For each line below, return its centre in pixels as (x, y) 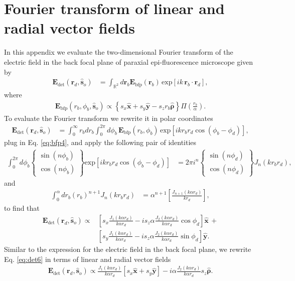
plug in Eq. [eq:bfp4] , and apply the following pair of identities (100, 142)
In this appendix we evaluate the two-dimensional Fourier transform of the (119, 52)
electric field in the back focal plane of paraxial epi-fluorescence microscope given (129, 61)
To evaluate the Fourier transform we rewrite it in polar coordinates (109, 118)
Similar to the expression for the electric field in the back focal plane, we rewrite (128, 249)
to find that (22, 208)
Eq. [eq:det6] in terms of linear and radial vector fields (88, 259)
